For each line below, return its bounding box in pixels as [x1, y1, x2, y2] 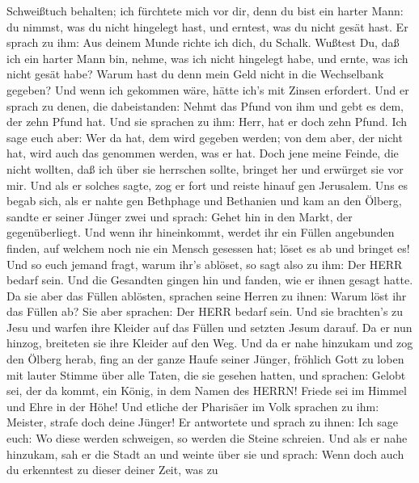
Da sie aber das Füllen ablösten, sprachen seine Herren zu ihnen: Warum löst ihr [6, 287, 407, 304]
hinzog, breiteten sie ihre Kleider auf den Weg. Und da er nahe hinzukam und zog [6, 334, 413, 351]
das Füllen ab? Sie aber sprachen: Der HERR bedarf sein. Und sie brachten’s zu [6, 303, 404, 320]
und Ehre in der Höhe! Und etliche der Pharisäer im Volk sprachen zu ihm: [6, 397, 379, 414]
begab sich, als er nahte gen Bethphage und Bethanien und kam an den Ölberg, [6, 192, 402, 209]
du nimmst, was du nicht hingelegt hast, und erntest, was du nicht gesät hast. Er [6, 18, 408, 35]
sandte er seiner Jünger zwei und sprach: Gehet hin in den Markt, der [6, 208, 353, 225]
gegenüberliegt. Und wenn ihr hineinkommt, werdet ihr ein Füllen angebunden [6, 224, 395, 241]
